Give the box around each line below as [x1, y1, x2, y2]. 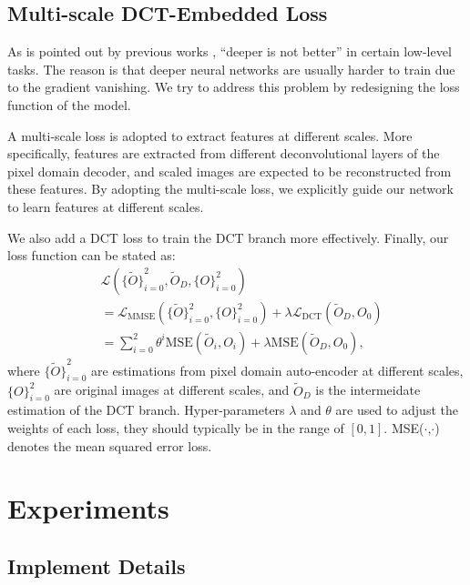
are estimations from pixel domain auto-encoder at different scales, [91, 360, 464, 379]
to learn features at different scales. [7, 197, 204, 216]
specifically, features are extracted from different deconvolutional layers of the [7, 144, 440, 163]
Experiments [7, 489, 169, 527]
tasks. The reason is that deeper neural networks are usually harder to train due [7, 59, 455, 78]
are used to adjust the [335, 400, 458, 419]
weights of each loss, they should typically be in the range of [7, 418, 344, 437]
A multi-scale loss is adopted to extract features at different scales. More [7, 126, 413, 145]
